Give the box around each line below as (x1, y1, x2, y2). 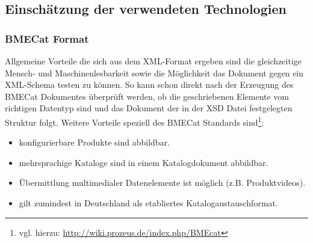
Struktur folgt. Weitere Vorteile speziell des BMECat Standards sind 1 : (5, 114, 264, 128)
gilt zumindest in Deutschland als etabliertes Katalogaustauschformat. (19, 197, 278, 209)
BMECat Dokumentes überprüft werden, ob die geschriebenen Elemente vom (5, 90, 290, 102)
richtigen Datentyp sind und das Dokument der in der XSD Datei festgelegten (5, 102, 293, 114)
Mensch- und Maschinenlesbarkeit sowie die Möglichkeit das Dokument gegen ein (5, 66, 304, 79)
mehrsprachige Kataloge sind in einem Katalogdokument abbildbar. (19, 156, 268, 168)
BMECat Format (5, 31, 89, 46)
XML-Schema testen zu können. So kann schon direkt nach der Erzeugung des (5, 78, 294, 91)
